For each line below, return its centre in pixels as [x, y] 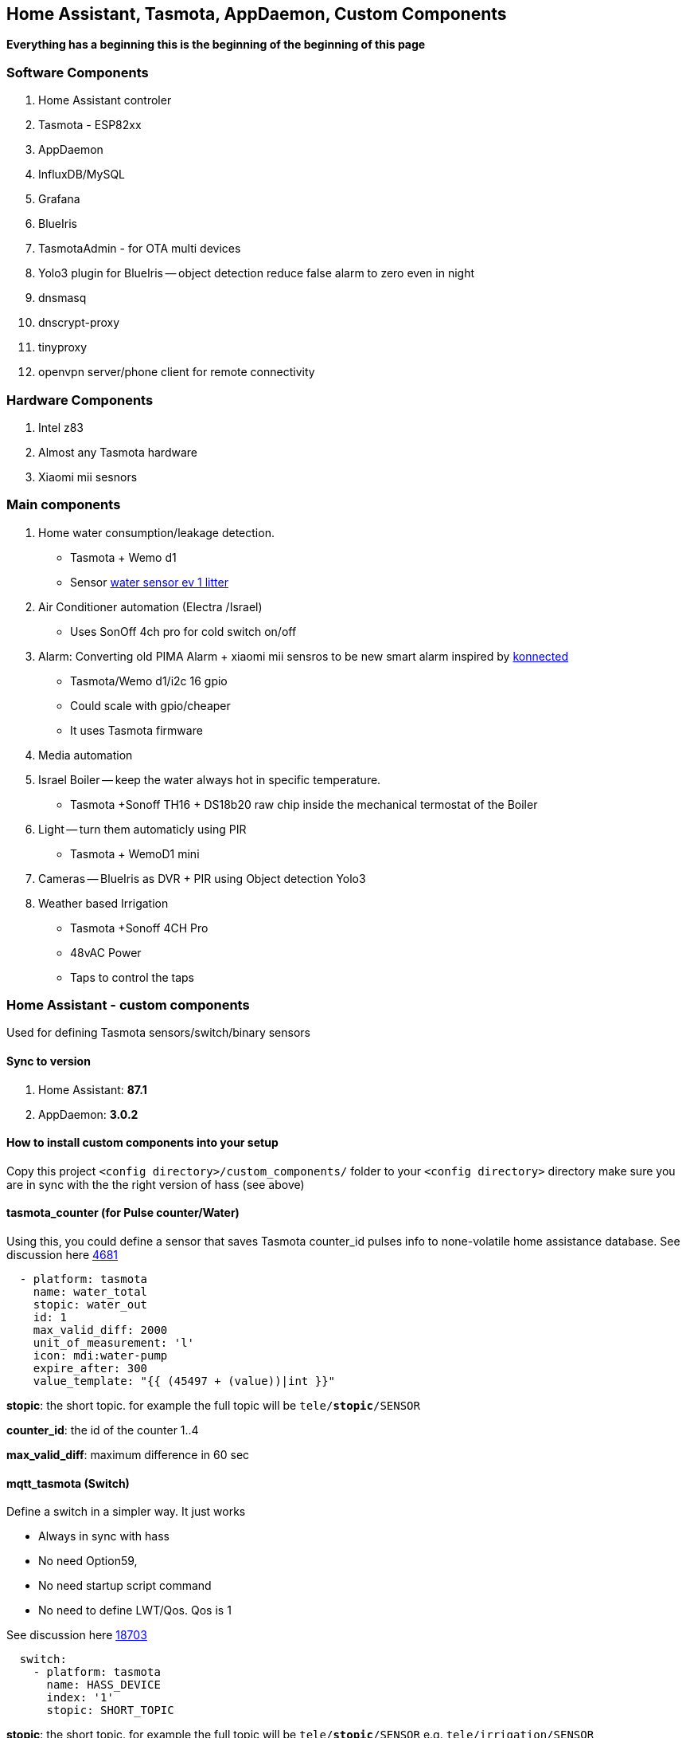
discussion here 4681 [62, 1255]
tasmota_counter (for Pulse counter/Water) [123, 1213]
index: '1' [80, 1698]
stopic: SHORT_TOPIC [110, 1711]
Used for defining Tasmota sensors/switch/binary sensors [158, 1033]
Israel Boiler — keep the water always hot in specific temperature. [210, 779]
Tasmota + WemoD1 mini [135, 853]
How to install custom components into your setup [142, 1143]
